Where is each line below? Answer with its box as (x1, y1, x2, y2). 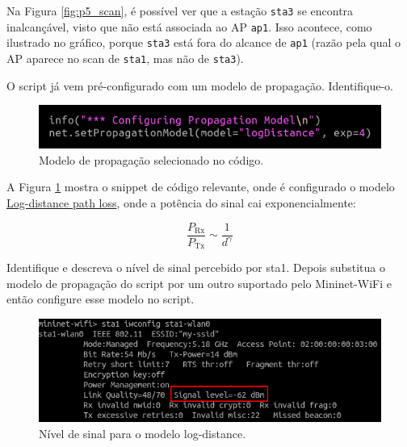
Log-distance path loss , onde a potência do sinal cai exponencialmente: (6, 194, 356, 211)
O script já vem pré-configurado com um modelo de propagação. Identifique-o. (6, 77, 393, 94)
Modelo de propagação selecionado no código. (39, 151, 264, 168)
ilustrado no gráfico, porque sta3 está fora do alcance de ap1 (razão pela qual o (6, 34, 401, 51)
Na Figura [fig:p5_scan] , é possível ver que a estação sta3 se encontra (6, 2, 354, 19)
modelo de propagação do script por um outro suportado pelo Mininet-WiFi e (6, 274, 392, 291)
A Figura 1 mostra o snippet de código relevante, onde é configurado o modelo (6, 178, 395, 195)
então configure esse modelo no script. (6, 290, 195, 307)
